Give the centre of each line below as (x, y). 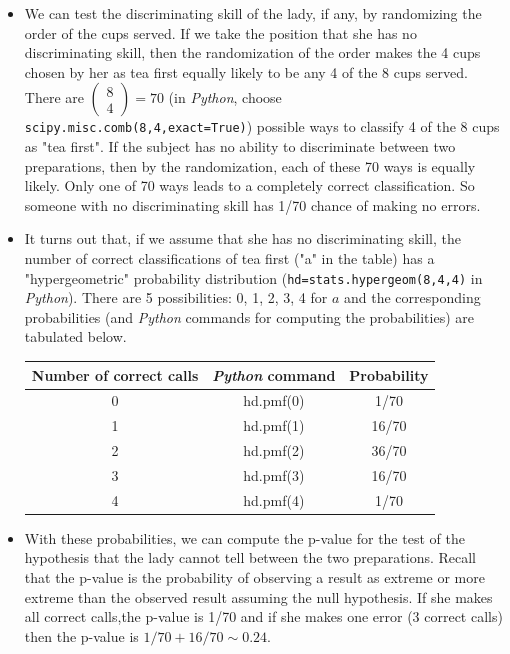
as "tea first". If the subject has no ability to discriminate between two (240, 146)
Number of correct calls (115, 374)
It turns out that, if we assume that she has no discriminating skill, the (242, 238)
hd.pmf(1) (274, 425)
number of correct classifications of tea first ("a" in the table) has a (229, 258)
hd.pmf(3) (274, 474)
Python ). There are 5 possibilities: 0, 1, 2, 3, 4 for (176, 297)
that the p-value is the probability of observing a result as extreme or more (254, 577)
